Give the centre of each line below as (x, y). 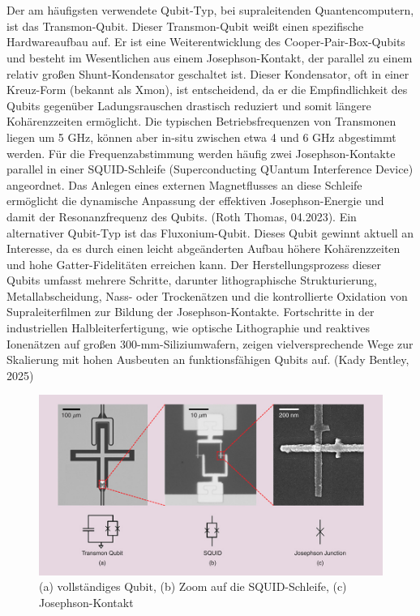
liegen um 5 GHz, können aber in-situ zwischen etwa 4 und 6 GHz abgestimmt (201, 137)
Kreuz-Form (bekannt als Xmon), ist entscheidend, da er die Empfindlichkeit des (207, 90)
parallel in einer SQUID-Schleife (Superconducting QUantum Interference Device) (210, 169)
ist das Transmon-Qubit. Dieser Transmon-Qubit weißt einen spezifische (185, 26)
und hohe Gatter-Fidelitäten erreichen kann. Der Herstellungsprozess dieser (194, 264)
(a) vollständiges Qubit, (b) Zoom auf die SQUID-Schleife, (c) (193, 586)
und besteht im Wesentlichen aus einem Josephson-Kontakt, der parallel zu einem (210, 57)
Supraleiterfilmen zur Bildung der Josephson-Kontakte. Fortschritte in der (191, 312)
